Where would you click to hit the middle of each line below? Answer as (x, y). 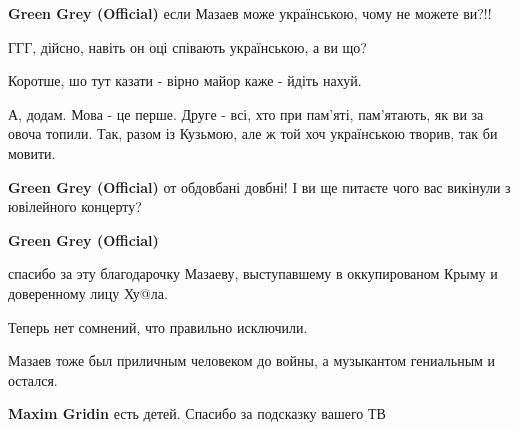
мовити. (32, 152)
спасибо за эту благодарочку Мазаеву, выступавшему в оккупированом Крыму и (253, 273)
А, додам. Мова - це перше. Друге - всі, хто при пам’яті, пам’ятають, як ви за (246, 113)
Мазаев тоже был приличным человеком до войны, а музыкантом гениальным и (252, 360)
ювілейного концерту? (75, 206)
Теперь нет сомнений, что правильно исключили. (158, 326)
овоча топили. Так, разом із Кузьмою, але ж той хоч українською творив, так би (253, 133)
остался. (33, 379)
